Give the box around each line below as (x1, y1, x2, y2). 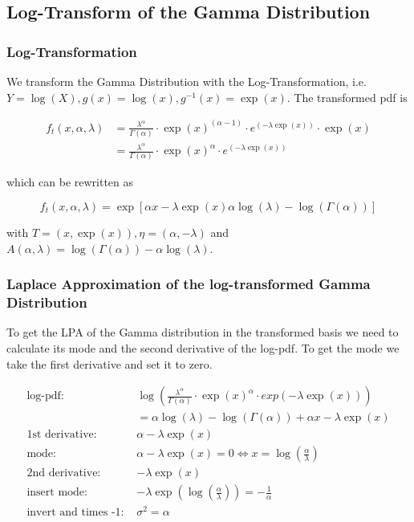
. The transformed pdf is (286, 88, 408, 105)
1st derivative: (26, 429, 97, 441)
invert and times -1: (26, 507, 124, 519)
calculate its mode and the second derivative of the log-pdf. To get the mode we (6, 339, 400, 356)
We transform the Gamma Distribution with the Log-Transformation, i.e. (6, 73, 367, 89)
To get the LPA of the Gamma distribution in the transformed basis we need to (6, 324, 399, 341)
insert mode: (26, 487, 87, 499)
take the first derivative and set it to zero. (6, 355, 213, 372)
